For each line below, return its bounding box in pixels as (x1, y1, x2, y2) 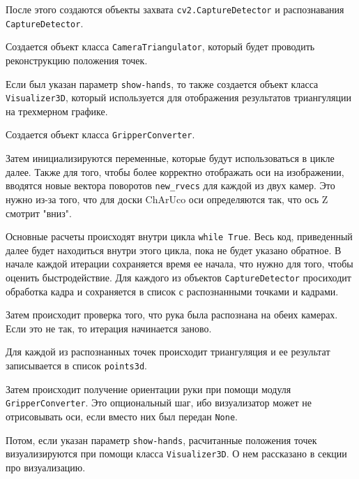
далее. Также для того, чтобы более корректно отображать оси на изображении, (6, 164, 344, 179)
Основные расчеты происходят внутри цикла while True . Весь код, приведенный (6, 229, 353, 244)
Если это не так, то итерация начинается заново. (6, 320, 212, 335)
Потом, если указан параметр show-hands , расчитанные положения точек (6, 432, 317, 447)
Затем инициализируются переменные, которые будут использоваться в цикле (6, 151, 335, 165)
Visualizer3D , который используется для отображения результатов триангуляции (6, 90, 351, 105)
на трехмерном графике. (6, 103, 108, 118)
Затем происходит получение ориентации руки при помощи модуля (6, 381, 291, 396)
